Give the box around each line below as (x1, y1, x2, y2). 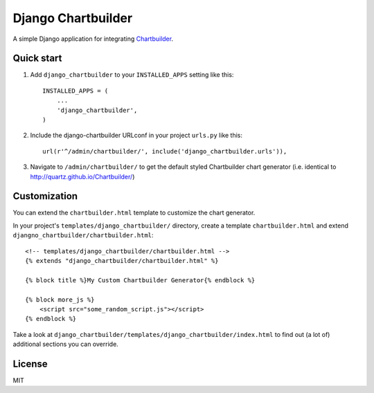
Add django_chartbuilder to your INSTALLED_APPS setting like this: (30, 71, 234, 79)
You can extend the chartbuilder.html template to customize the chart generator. (12, 208, 256, 217)
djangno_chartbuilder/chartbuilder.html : (12, 231, 154, 239)
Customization (12, 190, 78, 202)
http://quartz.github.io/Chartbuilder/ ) (30, 172, 135, 181)
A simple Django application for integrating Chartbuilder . (12, 35, 173, 43)
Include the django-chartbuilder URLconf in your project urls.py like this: (30, 131, 242, 140)
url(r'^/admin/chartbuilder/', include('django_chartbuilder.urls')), (42, 147, 287, 155)
